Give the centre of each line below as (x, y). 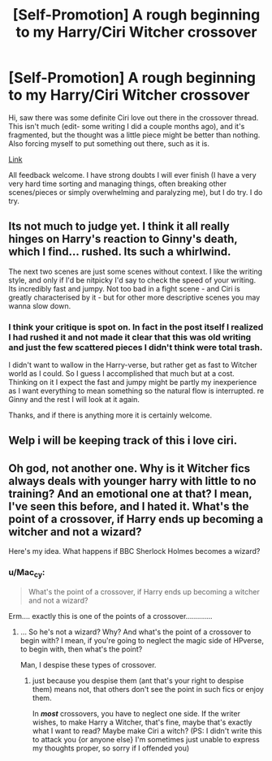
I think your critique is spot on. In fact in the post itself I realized (136, 326)
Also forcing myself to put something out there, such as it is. (109, 143)
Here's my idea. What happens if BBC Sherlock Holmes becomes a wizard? (134, 551)
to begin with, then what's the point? (81, 649)
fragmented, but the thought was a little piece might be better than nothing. (134, 135)
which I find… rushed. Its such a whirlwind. (120, 252)
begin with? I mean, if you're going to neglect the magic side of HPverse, (142, 640)
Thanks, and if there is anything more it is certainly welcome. (110, 415)
